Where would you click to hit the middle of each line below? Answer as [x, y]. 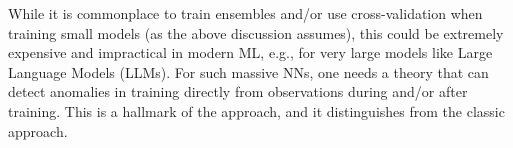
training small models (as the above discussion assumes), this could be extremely [256, 32]
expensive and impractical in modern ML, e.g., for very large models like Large [250, 52]
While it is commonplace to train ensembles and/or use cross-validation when [245, 13]
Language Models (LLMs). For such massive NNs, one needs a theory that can [248, 71]
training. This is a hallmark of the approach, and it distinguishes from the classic [256, 110]
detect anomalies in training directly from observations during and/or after [238, 91]
